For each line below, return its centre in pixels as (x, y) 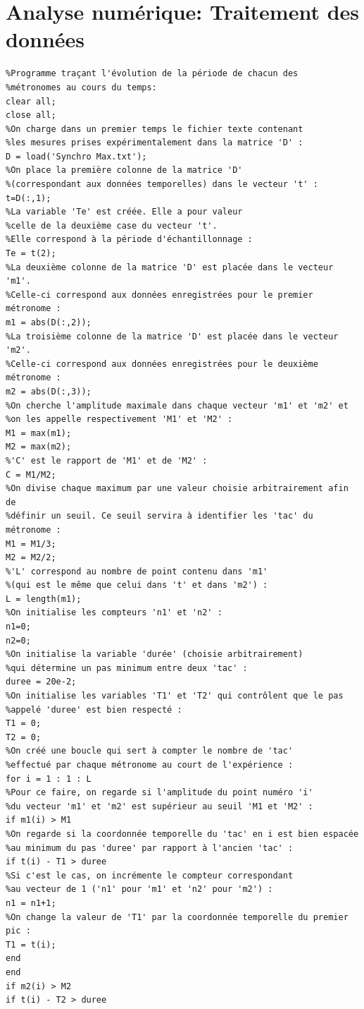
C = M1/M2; (31, 475)
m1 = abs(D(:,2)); (49, 322)
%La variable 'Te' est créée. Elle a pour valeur (124, 212)
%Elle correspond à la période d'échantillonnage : (129, 240)
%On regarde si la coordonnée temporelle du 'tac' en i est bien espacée (182, 834)
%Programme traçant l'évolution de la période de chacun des (152, 74)
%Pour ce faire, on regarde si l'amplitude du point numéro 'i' (159, 793)
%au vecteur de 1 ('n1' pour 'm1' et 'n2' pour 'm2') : (139, 889)
